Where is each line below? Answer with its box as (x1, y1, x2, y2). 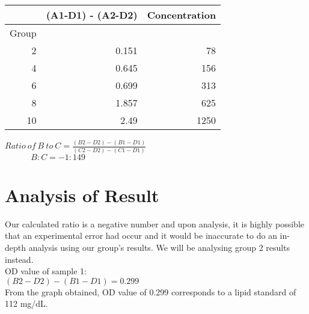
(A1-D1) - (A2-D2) (46, 8, 138, 22)
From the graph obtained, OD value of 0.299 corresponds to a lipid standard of (5, 285, 296, 298)
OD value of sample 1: (5, 265, 87, 277)
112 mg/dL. (5, 297, 48, 310)
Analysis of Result (5, 182, 159, 207)
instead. (5, 253, 34, 265)
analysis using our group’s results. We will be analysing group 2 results (28, 241, 290, 253)
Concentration (147, 8, 216, 22)
